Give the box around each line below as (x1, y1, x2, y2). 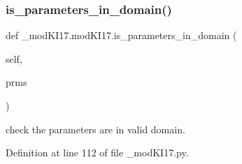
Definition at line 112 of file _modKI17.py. (6, 145, 189, 160)
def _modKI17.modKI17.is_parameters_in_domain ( (6, 28, 237, 43)
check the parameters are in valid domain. (6, 121, 185, 136)
